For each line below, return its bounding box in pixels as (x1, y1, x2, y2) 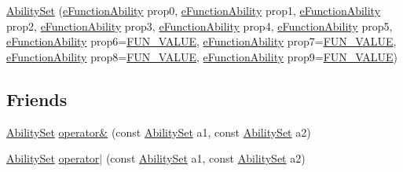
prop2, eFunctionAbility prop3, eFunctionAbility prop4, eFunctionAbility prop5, (6, 17, 393, 34)
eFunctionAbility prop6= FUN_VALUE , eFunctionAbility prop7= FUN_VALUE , (6, 33, 397, 49)
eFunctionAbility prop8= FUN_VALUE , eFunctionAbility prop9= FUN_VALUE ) (6, 48, 398, 64)
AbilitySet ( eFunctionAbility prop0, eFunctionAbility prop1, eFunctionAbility (6, 2, 381, 18)
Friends (6, 86, 68, 111)
